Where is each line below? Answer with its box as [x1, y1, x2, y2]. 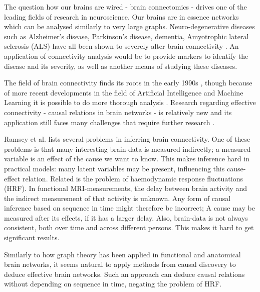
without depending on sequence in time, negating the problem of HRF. [4, 278, 222, 289]
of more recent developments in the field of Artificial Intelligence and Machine [4, 87, 243, 98]
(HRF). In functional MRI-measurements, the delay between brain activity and [4, 183, 247, 193]
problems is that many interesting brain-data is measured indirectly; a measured [4, 143, 251, 154]
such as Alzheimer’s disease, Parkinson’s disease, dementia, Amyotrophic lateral [4, 31, 249, 41]
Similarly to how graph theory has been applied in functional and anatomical [4, 249, 241, 259]
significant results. [4, 232, 60, 243]
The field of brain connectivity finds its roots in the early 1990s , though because [4, 77, 252, 88]
